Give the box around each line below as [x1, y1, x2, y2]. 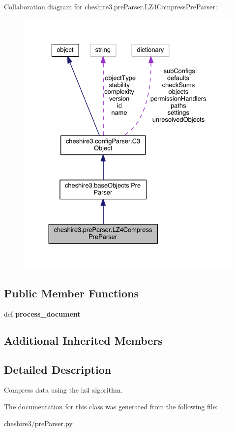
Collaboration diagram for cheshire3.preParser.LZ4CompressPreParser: [4, 1, 217, 11]
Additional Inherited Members [4, 332, 163, 348]
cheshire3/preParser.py [4, 418, 73, 428]
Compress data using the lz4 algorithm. [4, 385, 123, 395]
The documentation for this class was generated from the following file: [4, 401, 218, 411]
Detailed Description [4, 361, 112, 377]
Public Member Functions [4, 286, 139, 300]
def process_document [4, 308, 81, 319]
